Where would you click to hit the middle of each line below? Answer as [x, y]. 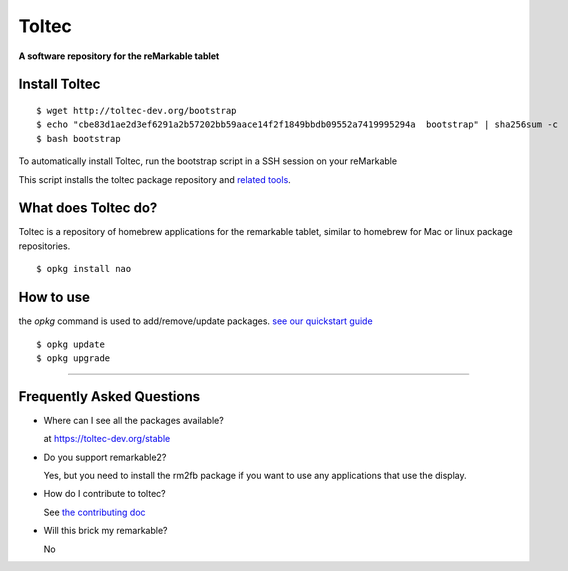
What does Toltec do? [88, 208]
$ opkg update [70, 344]
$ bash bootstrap [78, 138]
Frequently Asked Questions [109, 396]
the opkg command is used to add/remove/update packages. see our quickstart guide [196, 321]
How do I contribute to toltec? [104, 494]
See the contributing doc [94, 512]
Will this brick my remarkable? [105, 531]
